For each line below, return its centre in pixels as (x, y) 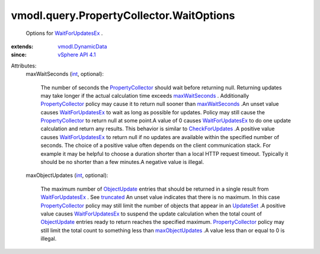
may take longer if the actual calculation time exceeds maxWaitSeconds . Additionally (145, 95)
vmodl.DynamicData (82, 46)
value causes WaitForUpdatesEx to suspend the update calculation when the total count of (151, 214)
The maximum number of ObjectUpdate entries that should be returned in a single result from (155, 189)
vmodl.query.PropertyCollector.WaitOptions (123, 15)
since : (19, 55)
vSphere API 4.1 (77, 55)
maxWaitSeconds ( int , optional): (65, 74)
